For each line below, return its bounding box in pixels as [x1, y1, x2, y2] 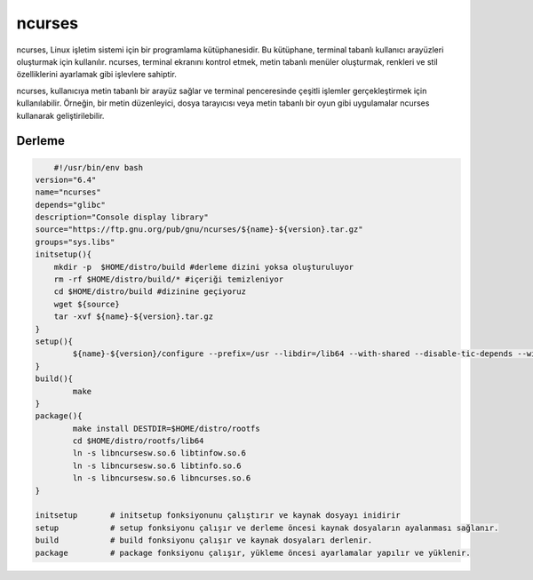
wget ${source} [53, 298, 120, 309]
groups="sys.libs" [35, 236, 115, 247]
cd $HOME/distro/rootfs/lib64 [72, 436, 204, 446]
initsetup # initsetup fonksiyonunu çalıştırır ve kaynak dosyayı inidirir [35, 511, 402, 520]
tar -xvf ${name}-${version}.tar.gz [53, 312, 213, 322]
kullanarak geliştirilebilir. [16, 110, 105, 121]
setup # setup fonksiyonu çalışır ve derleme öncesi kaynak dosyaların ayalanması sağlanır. [35, 522, 499, 533]
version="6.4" [35, 174, 97, 185]
